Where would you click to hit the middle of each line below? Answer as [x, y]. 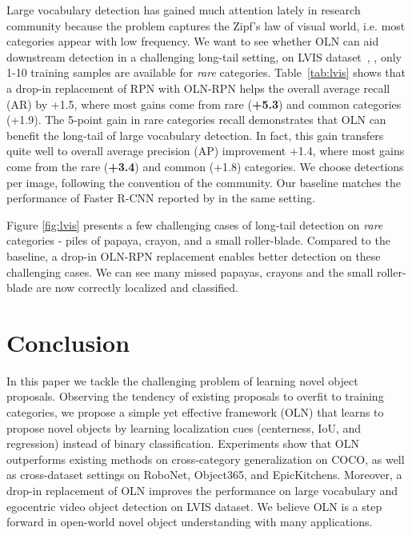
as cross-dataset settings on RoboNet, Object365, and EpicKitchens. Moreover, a [204, 475]
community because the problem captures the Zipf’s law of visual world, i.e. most [206, 25]
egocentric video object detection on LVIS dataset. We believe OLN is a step [194, 506]
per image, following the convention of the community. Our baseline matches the [204, 182]
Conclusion [68, 342]
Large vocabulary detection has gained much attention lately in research [184, 10]
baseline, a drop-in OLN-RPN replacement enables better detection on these [194, 256]
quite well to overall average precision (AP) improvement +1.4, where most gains [206, 151]
